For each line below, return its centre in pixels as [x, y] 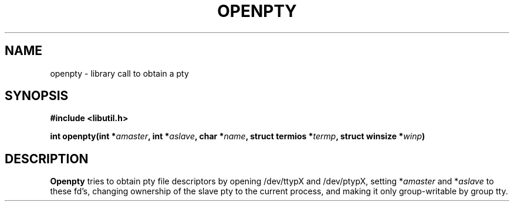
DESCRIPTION [47, 159]
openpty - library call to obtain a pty [119, 73]
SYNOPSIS [37, 96]
